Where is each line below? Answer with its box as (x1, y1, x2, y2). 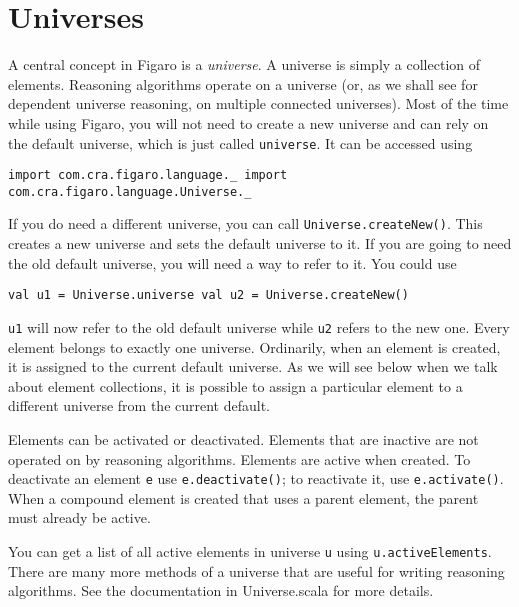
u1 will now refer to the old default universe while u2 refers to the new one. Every (8, 316, 510, 337)
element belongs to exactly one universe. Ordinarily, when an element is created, (8, 336, 501, 357)
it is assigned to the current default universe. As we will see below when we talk (8, 356, 498, 377)
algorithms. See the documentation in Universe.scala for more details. (8, 580, 434, 601)
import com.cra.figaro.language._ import (8, 168, 288, 183)
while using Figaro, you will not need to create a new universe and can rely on (8, 112, 489, 133)
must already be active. (8, 507, 151, 528)
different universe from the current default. (8, 395, 271, 416)
